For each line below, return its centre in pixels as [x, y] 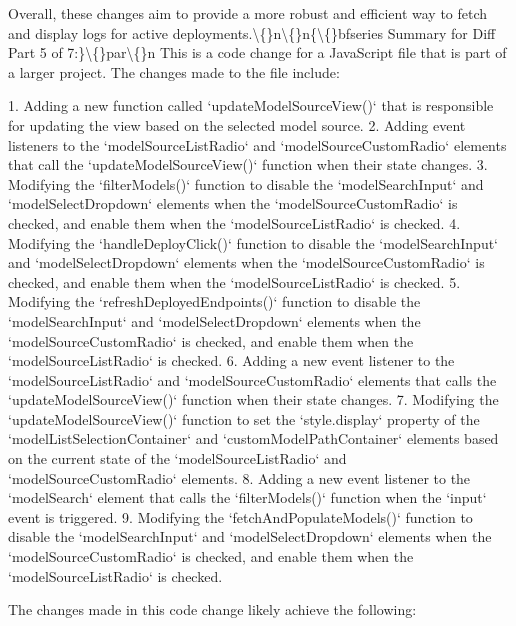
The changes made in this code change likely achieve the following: [212, 609]
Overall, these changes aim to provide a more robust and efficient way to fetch [248, 13]
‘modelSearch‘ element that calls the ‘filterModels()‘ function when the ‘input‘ [247, 497]
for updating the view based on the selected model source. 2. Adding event [237, 124]
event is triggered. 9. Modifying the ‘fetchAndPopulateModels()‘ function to [240, 516]
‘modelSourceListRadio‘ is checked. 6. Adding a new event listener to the [231, 360]
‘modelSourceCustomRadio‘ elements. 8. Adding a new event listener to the [239, 477]
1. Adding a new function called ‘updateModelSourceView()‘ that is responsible [251, 105]
